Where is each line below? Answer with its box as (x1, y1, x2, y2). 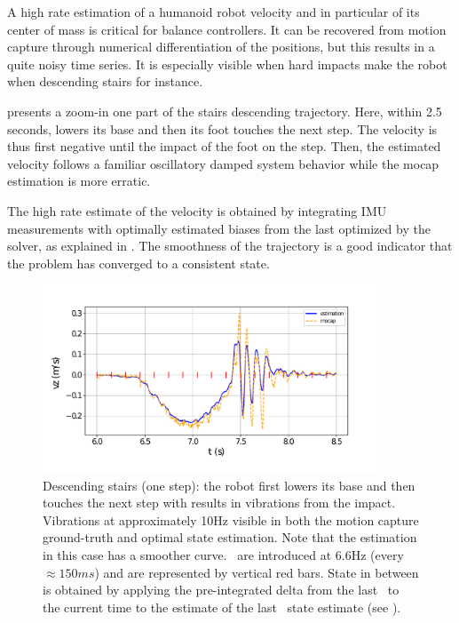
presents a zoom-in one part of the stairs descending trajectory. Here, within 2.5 (7, 101, 442, 120)
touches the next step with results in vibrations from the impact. (43, 493, 396, 512)
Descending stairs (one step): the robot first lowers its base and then (43, 475, 415, 494)
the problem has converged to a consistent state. (7, 253, 270, 272)
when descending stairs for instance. (7, 72, 203, 91)
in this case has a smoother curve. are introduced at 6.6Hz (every (43, 545, 404, 563)
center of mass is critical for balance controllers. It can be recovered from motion (7, 20, 447, 38)
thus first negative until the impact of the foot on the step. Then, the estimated (7, 137, 441, 156)
